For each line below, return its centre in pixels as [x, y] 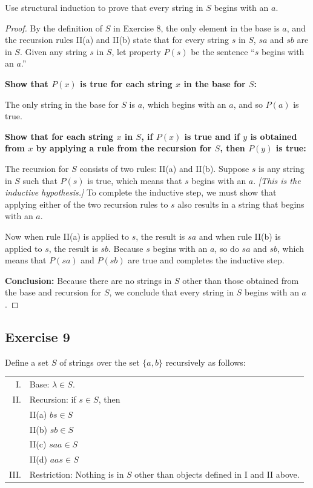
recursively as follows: [206, 362]
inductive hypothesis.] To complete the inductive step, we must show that [141, 192]
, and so [248, 104]
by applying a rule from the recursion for [124, 148]
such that [40, 180]
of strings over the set [100, 362]
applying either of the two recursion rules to [87, 204]
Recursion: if [53, 399]
